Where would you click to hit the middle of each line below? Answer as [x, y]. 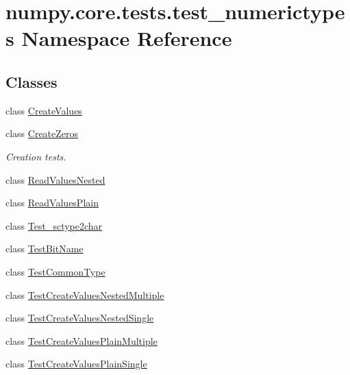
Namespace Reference [127, 38]
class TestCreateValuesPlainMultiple [82, 340]
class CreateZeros [42, 133]
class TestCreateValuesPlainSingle [76, 364]
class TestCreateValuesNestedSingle [80, 318]
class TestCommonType [55, 271]
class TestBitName [45, 249]
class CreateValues [44, 110]
